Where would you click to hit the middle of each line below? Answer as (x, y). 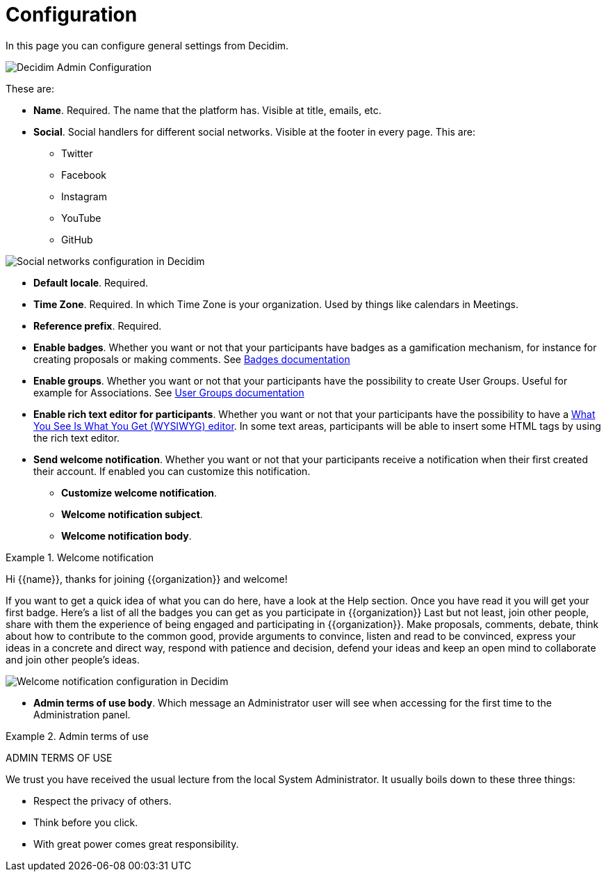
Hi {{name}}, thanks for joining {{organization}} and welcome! (147, 579)
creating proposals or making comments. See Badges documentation (192, 359)
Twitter (77, 153)
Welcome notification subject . (132, 514)
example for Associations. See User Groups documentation (169, 392)
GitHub (77, 239)
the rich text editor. (77, 437)
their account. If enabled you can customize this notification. (172, 471)
